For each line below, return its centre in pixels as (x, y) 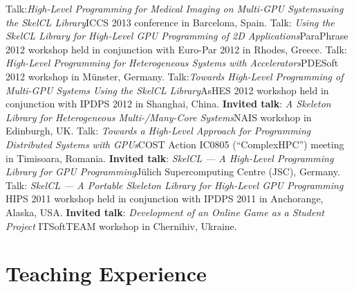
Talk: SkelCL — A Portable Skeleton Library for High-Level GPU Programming (175, 185)
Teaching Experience (106, 273)
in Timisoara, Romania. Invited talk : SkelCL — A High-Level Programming (170, 158)
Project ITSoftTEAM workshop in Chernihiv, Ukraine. (121, 226)
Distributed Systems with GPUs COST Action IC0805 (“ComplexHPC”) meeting (175, 144)
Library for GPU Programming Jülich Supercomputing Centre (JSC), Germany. (173, 171)
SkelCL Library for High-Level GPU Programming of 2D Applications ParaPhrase (177, 36)
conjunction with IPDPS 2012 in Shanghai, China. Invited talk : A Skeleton (168, 104)
